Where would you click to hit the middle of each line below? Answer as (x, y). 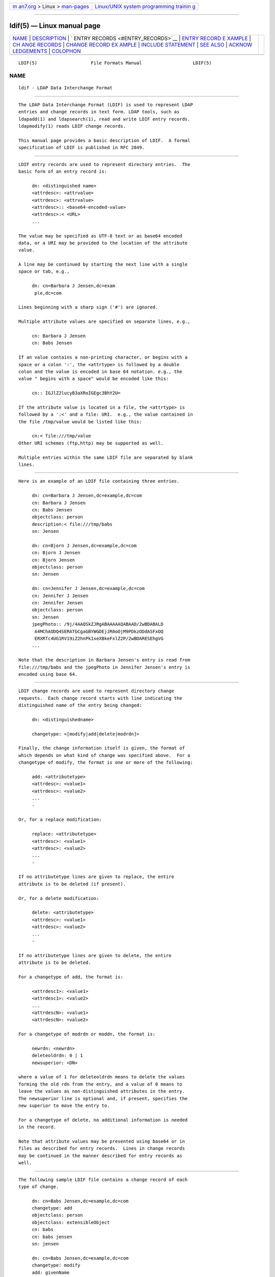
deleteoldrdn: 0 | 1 (58, 1056)
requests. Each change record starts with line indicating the (101, 698)
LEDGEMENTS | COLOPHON (47, 51)
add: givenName (51, 1272)
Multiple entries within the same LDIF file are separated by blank (106, 457)
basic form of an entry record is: (63, 171)
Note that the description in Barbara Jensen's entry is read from (104, 660)
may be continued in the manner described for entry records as (101, 1155)
